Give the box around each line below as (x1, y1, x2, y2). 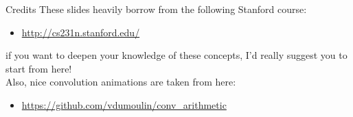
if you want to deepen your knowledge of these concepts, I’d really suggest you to (5, 48, 348, 62)
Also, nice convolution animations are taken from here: (5, 75, 236, 89)
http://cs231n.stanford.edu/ (21, 25, 140, 39)
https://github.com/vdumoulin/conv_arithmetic (21, 97, 227, 112)
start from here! (5, 61, 72, 75)
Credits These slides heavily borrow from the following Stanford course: (5, 2, 307, 16)
